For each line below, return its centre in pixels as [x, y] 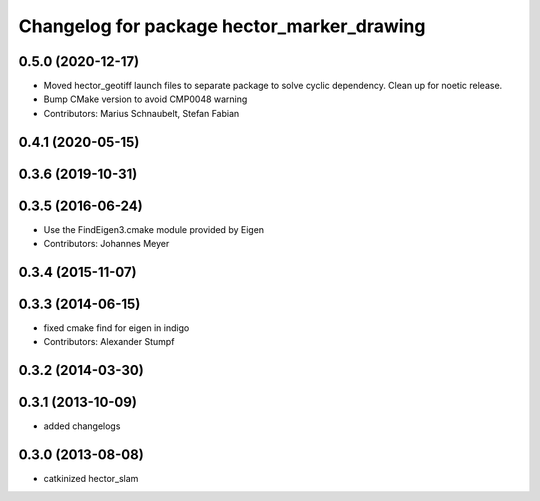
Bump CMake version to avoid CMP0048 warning [145, 99]
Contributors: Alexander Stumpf [109, 342]
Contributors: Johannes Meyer [106, 244]
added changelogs [82, 426]
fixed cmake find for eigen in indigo [116, 328]
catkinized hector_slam [91, 479]
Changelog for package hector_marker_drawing [222, 26]
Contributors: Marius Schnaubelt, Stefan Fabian [141, 113]
